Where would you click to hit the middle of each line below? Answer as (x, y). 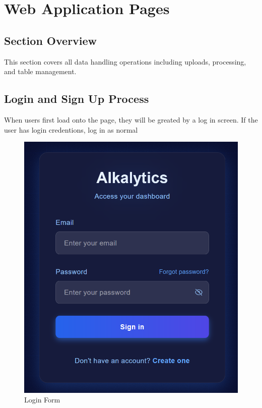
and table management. (40, 71)
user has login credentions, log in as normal (71, 129)
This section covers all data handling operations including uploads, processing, (125, 61)
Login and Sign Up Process (77, 99)
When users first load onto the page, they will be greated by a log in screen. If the (131, 119)
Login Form (42, 400)
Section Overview (51, 40)
